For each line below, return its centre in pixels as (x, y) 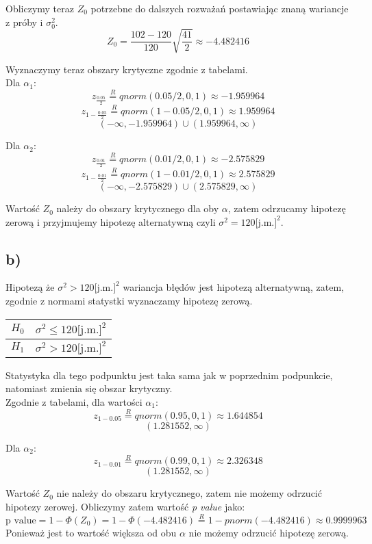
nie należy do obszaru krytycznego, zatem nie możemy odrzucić (189, 493)
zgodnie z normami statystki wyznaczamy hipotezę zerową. (129, 301)
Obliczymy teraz (40, 8)
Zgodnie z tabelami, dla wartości (74, 401)
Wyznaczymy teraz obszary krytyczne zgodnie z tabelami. (127, 69)
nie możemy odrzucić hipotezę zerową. (269, 532)
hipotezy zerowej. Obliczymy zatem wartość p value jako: (125, 507)
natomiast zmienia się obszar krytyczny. (89, 388)
